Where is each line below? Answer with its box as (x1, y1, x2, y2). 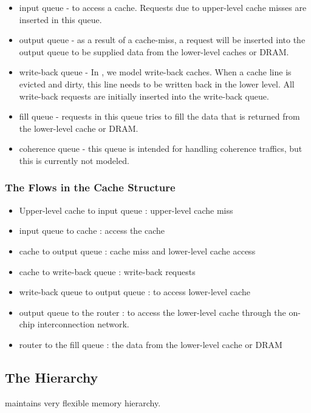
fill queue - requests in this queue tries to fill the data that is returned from (19, 110, 300, 123)
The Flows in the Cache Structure (5, 180, 176, 195)
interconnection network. (37, 318, 129, 330)
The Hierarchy (5, 367, 98, 386)
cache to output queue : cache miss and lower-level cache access (19, 244, 256, 257)
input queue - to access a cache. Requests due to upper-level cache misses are (19, 1, 307, 13)
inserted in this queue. (19, 13, 102, 26)
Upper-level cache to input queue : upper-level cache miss (19, 203, 233, 216)
